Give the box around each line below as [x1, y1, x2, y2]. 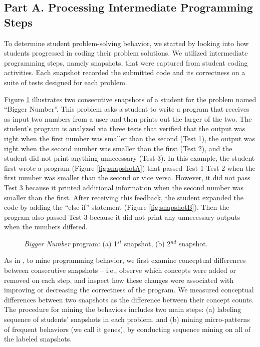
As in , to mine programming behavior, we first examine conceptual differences [4, 255, 246, 265]
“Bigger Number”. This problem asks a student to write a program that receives [4, 104, 249, 114]
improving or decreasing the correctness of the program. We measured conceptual [4, 284, 254, 295]
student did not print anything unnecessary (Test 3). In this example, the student [4, 153, 255, 163]
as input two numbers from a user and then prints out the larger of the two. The [4, 113, 252, 124]
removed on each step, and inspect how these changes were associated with [4, 274, 234, 285]
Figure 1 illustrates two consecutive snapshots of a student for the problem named [4, 94, 256, 104]
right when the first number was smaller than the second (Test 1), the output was [4, 133, 255, 143]
